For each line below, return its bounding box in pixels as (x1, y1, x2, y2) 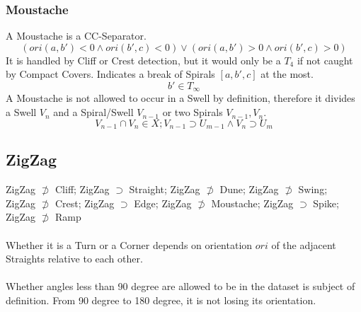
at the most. (260, 67, 314, 81)
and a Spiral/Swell (53, 105, 134, 120)
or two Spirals (162, 105, 223, 120)
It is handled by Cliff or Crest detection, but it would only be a (6, 52, 281, 67)
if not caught (297, 52, 353, 67)
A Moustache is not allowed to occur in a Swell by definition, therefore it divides (6, 91, 355, 105)
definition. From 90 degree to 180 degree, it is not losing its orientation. (6, 293, 316, 308)
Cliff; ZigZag (55, 182, 110, 197)
